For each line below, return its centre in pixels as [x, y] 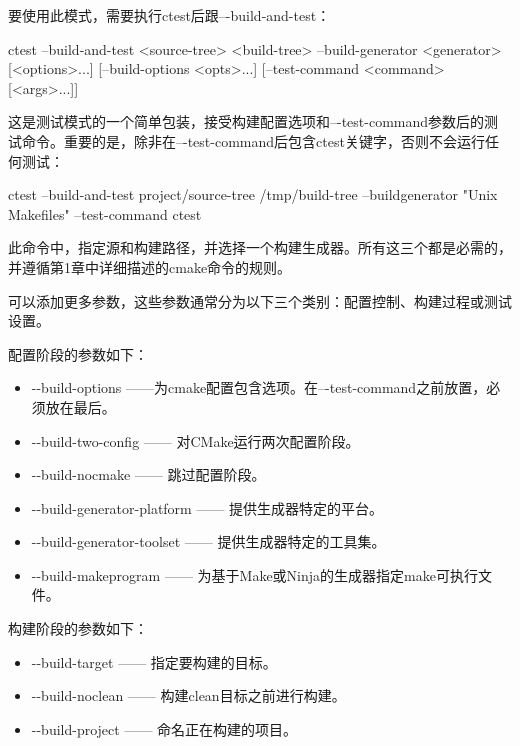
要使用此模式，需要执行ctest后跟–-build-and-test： [169, 15]
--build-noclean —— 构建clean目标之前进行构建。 [188, 695]
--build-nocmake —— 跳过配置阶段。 [148, 474]
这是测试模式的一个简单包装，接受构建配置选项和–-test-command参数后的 [246, 121]
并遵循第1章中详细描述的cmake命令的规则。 [150, 266]
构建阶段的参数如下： [78, 628]
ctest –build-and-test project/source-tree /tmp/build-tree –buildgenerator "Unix [253, 194]
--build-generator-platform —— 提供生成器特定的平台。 [207, 507]
